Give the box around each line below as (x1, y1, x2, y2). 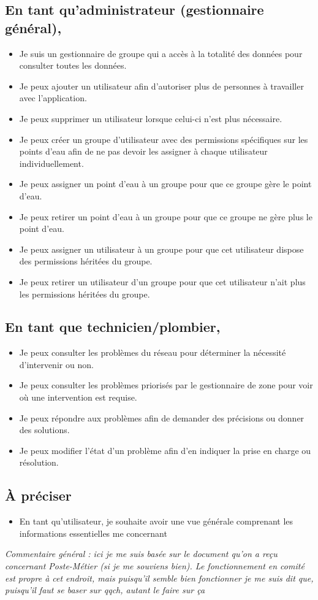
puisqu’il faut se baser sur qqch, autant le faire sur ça (5, 583, 205, 596)
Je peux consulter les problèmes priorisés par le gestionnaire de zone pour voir (19, 379, 313, 391)
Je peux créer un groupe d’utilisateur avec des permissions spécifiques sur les (19, 133, 308, 145)
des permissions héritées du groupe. (19, 255, 153, 267)
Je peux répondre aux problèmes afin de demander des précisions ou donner (19, 411, 305, 424)
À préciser (5, 486, 72, 505)
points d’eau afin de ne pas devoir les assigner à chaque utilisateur (19, 145, 268, 158)
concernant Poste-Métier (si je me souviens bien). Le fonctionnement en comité (5, 560, 305, 572)
